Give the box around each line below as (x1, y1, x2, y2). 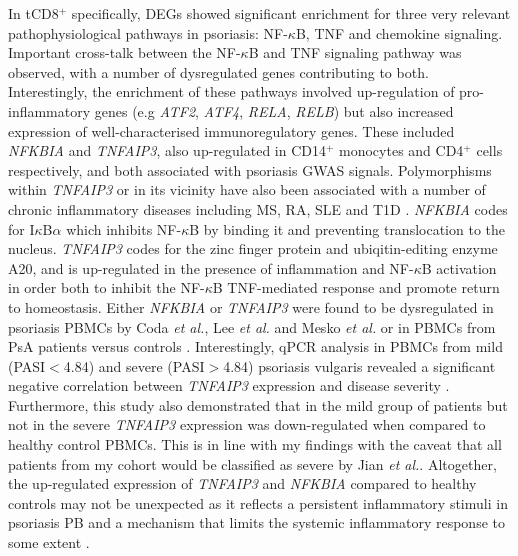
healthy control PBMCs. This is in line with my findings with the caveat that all (8, 434, 502, 455)
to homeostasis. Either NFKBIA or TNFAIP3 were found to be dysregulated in (8, 296, 494, 317)
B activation (421, 257, 497, 278)
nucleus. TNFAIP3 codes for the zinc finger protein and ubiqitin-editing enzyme (8, 238, 498, 259)
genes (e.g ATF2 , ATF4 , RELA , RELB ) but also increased (94, 100, 454, 121)
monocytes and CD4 (339, 140, 464, 161)
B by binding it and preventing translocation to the (189, 218, 506, 239)
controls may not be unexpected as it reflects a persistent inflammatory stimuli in (8, 492, 508, 513)
